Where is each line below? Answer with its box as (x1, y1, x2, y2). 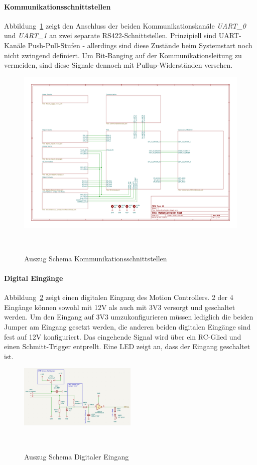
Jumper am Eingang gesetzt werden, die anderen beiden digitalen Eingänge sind (4, 321, 251, 332)
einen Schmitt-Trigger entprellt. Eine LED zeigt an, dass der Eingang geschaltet (4, 341, 250, 352)
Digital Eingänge (4, 272, 63, 283)
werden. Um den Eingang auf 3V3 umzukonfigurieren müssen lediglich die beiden (4, 312, 253, 322)
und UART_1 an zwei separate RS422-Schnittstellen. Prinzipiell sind (4, 30, 217, 41)
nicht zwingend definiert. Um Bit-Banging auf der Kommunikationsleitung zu (4, 50, 242, 60)
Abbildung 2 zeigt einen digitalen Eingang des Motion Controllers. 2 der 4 (4, 292, 233, 302)
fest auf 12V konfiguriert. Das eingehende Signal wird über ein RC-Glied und (4, 331, 241, 342)
